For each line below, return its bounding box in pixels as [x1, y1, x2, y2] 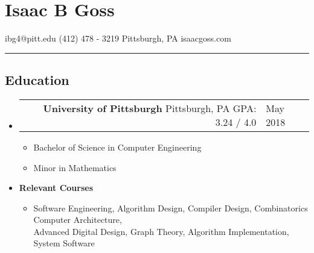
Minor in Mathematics [33, 161, 117, 173]
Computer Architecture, [33, 213, 122, 226]
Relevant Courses [19, 181, 94, 194]
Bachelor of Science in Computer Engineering [33, 140, 202, 153]
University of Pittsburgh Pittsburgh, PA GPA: [43, 101, 257, 115]
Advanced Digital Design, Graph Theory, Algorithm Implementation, [33, 225, 289, 237]
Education [5, 70, 69, 89]
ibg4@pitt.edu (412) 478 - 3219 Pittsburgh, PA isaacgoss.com [5, 32, 231, 45]
